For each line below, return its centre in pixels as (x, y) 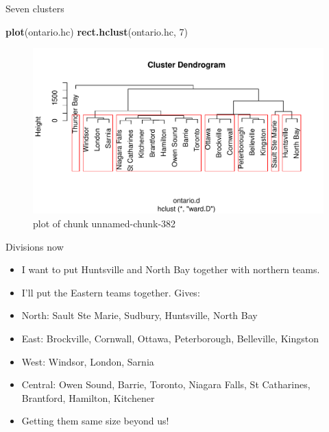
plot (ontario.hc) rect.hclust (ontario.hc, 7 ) (97, 31)
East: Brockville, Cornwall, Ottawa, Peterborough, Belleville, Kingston (170, 338)
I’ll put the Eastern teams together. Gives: (111, 292)
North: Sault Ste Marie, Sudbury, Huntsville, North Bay (139, 315)
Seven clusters (35, 8)
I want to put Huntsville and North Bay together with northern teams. (171, 269)
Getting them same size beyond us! (95, 421)
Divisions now (35, 246)
